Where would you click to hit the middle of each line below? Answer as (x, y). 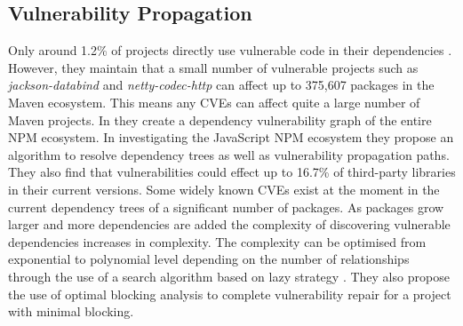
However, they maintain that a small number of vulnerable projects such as (213, 67)
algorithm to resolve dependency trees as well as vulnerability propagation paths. (229, 154)
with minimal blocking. (71, 311)
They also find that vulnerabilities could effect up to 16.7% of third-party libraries (232, 172)
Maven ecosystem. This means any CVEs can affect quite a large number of (214, 102)
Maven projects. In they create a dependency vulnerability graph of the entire (220, 119)
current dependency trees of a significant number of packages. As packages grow (226, 207)
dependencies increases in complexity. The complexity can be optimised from (217, 241)
